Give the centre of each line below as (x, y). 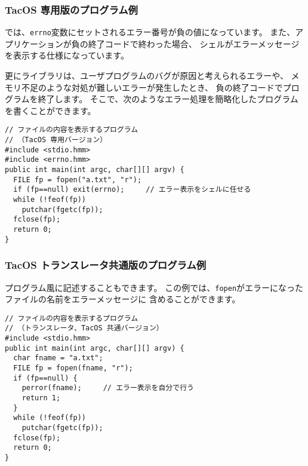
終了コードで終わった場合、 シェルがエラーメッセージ (194, 43)
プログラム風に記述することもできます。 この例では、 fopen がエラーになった (154, 287)
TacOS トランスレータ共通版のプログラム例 (106, 265)
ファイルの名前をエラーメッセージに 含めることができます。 (123, 299)
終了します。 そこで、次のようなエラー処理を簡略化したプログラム (168, 99)
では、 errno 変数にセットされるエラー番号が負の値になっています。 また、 (150, 32)
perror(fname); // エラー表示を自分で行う (108, 388)
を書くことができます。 (50, 110)
